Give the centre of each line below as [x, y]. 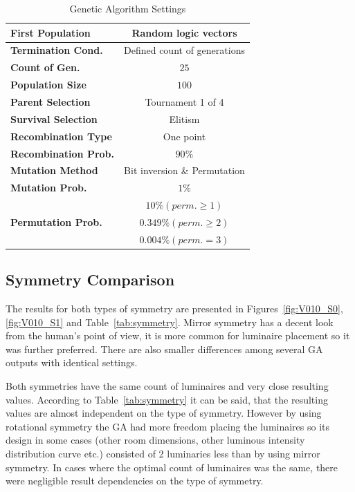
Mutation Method [54, 170]
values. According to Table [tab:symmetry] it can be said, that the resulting [167, 399]
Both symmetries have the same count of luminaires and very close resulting [167, 385]
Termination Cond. [57, 50]
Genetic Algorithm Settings [128, 8]
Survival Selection [54, 119]
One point [184, 136]
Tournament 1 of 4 [184, 101]
